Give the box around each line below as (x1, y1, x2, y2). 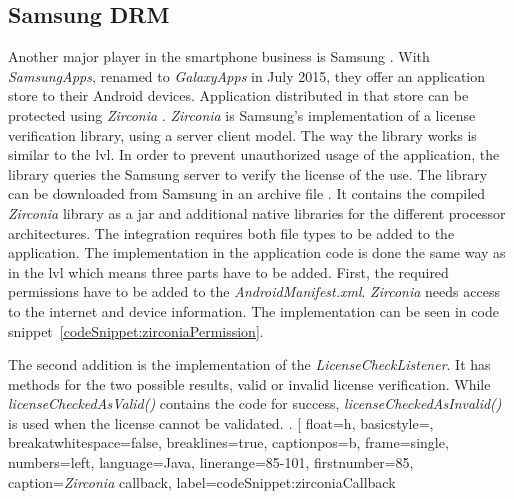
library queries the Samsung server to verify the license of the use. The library (8, 163, 488, 184)
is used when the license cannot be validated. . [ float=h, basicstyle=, (8, 412, 434, 433)
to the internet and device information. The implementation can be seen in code (8, 300, 499, 321)
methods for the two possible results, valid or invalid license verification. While (8, 373, 491, 394)
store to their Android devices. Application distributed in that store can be (8, 85, 469, 106)
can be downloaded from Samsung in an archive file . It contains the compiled (8, 183, 486, 204)
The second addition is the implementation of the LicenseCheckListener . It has (8, 354, 491, 375)
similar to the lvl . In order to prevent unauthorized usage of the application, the (8, 144, 500, 165)
